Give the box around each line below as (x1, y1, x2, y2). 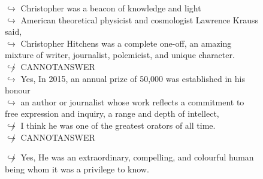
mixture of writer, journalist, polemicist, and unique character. (5, 48, 235, 61)
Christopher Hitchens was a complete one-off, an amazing (20, 37, 232, 49)
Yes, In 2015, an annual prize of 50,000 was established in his (20, 72, 245, 84)
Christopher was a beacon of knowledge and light (20, 2, 201, 14)
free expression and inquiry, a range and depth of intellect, (5, 107, 219, 120)
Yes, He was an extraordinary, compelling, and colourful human (20, 151, 254, 163)
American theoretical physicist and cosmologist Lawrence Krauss (20, 13, 259, 26)
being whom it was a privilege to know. (5, 162, 149, 175)
